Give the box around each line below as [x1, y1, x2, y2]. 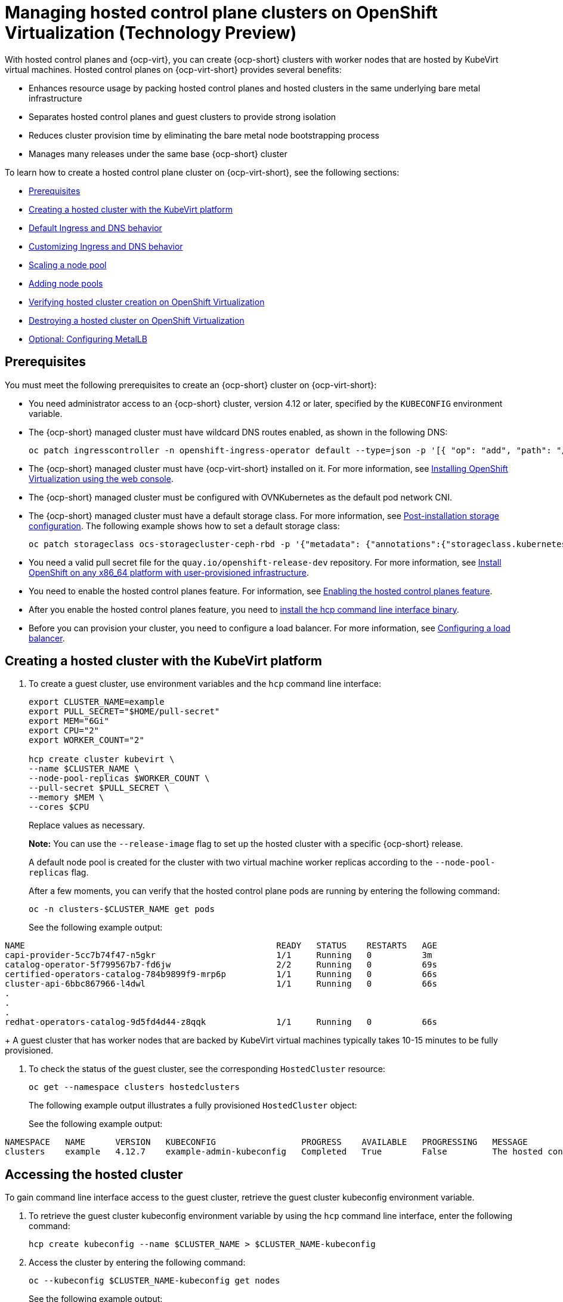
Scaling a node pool [29, 259, 107, 270]
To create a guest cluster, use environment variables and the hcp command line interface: [29, 678, 382, 689]
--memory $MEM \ [29, 793, 104, 803]
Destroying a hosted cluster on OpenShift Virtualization [29, 315, 245, 325]
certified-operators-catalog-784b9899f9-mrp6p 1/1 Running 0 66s [5, 969, 437, 979]
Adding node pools [29, 278, 103, 288]
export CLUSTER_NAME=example [29, 697, 165, 707]
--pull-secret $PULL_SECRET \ [29, 783, 170, 793]
